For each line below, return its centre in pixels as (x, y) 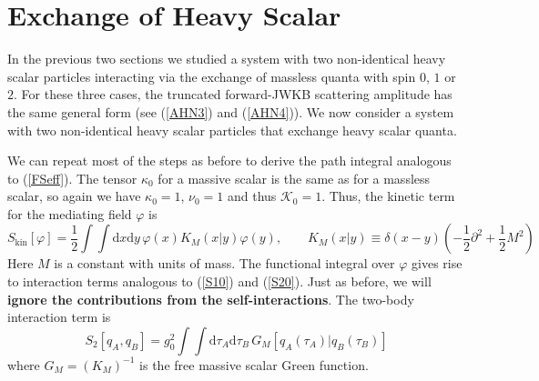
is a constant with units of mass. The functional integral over (224, 263)
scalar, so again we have (74, 196)
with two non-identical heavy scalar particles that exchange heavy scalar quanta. (232, 130)
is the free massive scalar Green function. (254, 364)
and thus (252, 196)
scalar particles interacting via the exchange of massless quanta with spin (212, 76)
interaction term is (59, 317)
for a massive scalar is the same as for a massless (294, 178)
